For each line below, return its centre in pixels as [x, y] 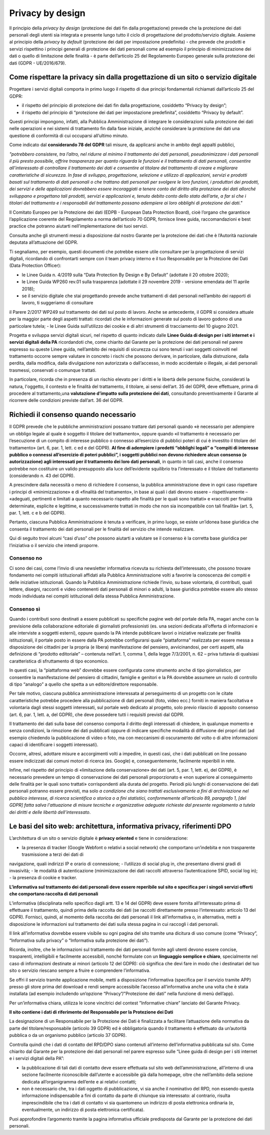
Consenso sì [25, 609]
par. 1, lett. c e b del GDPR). [37, 513]
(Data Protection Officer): [35, 266]
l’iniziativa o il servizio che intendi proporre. [54, 545]
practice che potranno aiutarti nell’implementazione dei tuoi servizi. [78, 226]
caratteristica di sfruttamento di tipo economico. [59, 661]
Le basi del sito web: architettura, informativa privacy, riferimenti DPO [120, 826]
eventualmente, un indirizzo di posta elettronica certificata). [83, 1110]
